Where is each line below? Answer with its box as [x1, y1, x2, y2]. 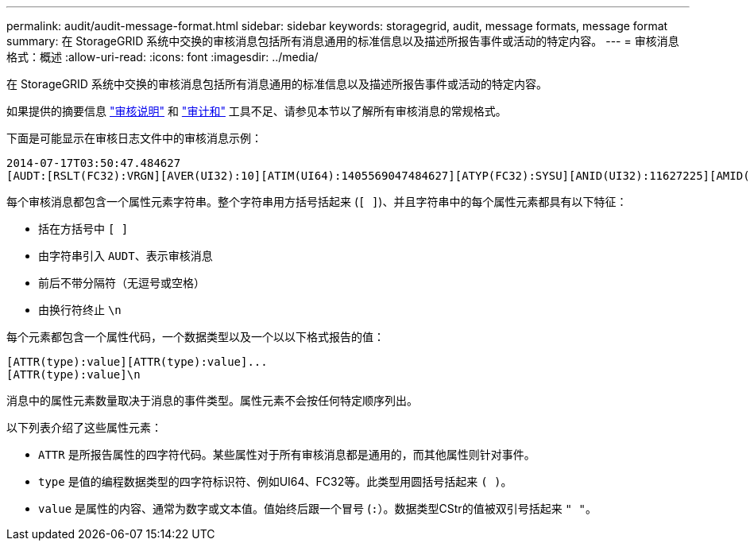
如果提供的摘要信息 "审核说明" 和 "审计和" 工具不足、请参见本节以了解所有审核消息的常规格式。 [6, 104, 507, 118]
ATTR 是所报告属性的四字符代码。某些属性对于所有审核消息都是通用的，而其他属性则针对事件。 [38, 448, 535, 461]
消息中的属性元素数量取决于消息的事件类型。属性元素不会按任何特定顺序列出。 [6, 394, 418, 407]
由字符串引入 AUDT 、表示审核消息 [38, 249, 213, 262]
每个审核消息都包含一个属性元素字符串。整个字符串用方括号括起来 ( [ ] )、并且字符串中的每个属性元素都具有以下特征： [6, 195, 628, 208]
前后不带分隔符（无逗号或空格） [38, 276, 205, 289]
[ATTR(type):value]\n [6, 368, 141, 381]
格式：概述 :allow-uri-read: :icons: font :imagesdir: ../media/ [6, 50, 319, 64]
